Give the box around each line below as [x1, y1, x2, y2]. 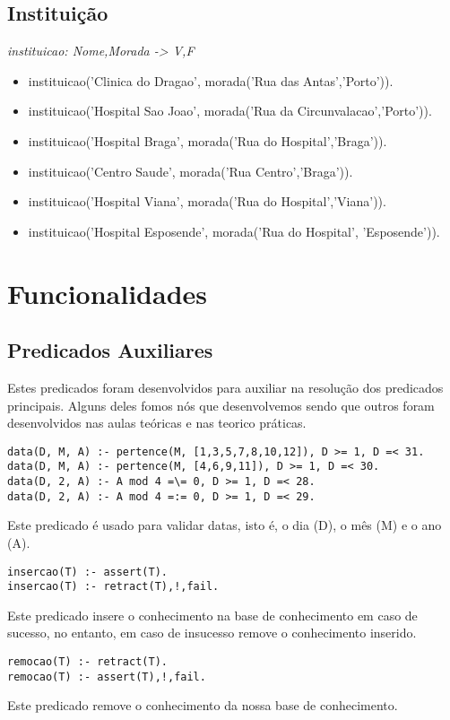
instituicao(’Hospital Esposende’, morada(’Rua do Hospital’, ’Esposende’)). [28, 221, 440, 240]
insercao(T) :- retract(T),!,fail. [7, 580, 220, 594]
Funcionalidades [7, 274, 208, 311]
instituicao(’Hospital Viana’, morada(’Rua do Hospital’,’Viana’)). [28, 192, 386, 211]
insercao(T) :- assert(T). [7, 565, 168, 578]
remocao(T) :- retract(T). [7, 655, 168, 669]
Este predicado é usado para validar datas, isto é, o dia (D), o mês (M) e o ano [7, 516, 442, 534]
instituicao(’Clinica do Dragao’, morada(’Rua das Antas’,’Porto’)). [28, 71, 394, 90]
